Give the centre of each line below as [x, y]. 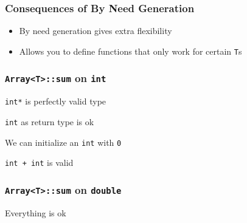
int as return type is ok [50, 121]
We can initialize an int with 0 [63, 142]
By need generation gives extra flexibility [96, 31]
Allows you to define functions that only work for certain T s [130, 51]
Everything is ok [36, 212]
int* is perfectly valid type [56, 101]
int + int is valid [39, 163]
